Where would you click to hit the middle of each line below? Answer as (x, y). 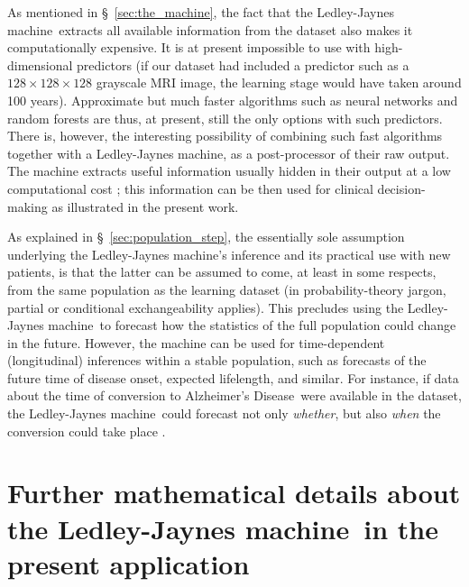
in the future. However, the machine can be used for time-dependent (196, 342)
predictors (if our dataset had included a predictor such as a (243, 64)
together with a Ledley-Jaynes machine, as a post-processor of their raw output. (229, 153)
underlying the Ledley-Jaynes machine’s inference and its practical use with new (229, 254)
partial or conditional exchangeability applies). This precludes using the (206, 307)
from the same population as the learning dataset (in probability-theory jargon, (227, 289)
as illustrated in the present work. (145, 206)
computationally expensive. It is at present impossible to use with (189, 47)
